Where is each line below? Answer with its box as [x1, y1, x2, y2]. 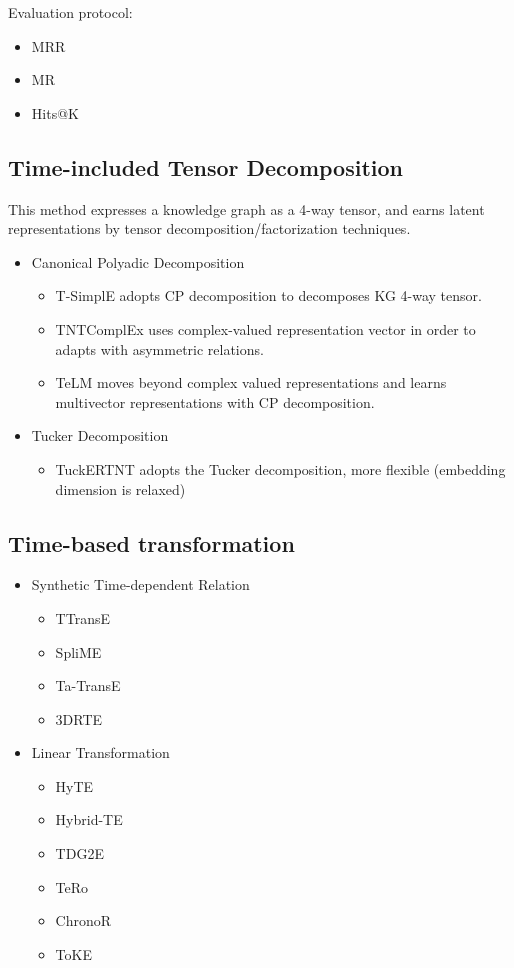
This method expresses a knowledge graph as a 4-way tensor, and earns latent [8, 198, 485, 219]
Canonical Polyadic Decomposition [31, 251, 245, 272]
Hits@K [31, 102, 79, 123]
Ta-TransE [55, 675, 121, 696]
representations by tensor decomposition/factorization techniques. [8, 218, 411, 239]
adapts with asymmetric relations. [55, 338, 264, 359]
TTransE [55, 607, 110, 628]
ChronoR [55, 910, 112, 931]
